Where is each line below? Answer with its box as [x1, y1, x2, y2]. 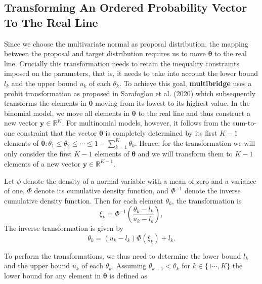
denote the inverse [184, 185, 241, 196]
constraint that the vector [17, 127, 97, 138]
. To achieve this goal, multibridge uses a [119, 77, 252, 88]
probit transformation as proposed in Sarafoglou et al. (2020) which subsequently [4, 88, 256, 98]
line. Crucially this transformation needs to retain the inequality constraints [4, 58, 239, 68]
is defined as [109, 270, 148, 281]
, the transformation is [171, 195, 242, 206]
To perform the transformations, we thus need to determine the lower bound [4, 250, 241, 261]
